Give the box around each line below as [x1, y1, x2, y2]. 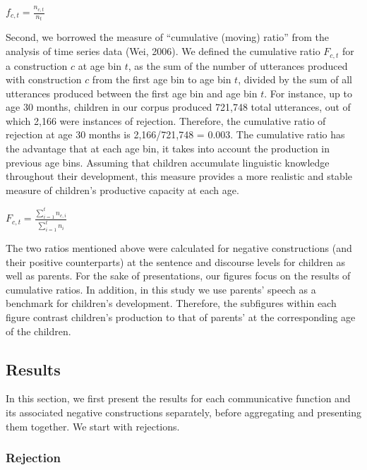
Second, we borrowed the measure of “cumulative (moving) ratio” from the [6, 30, 329, 44]
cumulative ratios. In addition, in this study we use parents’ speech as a [6, 282, 316, 296]
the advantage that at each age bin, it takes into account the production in [6, 141, 330, 156]
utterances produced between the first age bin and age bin [6, 85, 258, 100]
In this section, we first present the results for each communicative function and [6, 391, 351, 406]
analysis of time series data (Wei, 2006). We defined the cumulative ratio [6, 44, 320, 59]
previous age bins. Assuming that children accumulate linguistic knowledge [6, 155, 330, 169]
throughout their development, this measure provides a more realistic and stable [6, 169, 353, 183]
